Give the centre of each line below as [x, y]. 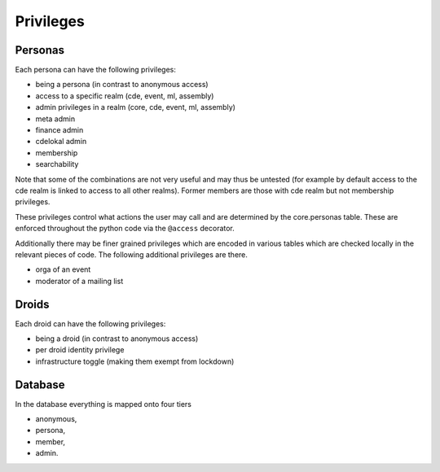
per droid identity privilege [80, 350]
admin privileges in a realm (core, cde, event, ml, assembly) [136, 107]
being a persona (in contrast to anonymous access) [122, 85]
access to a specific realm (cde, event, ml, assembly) [125, 96]
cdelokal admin [61, 142]
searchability [57, 164]
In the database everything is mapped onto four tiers [103, 404]
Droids [32, 304]
